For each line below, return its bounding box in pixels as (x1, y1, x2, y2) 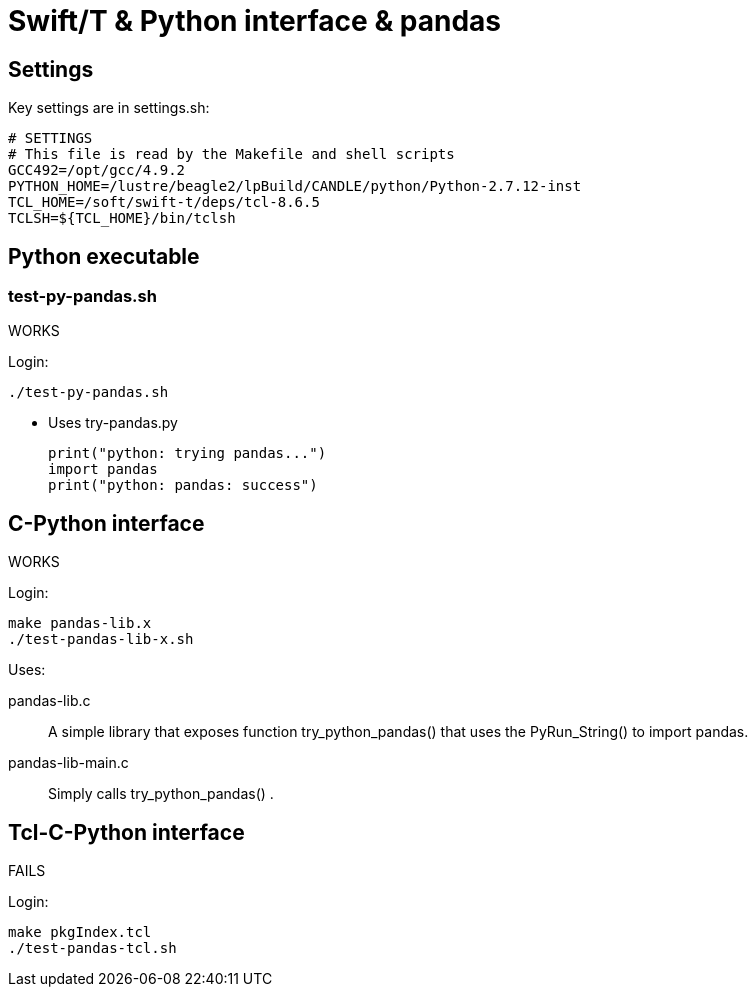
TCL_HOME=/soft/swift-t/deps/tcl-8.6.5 (8, 194, 320, 211)
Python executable (8, 243, 200, 269)
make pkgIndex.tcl (8, 924, 152, 941)
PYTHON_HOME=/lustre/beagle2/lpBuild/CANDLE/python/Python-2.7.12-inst (8, 178, 582, 195)
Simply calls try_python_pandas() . (48, 785, 274, 803)
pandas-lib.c (8, 692, 91, 710)
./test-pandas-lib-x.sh (8, 631, 194, 648)
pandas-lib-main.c (8, 754, 129, 772)
